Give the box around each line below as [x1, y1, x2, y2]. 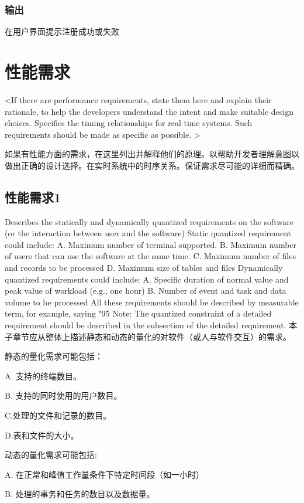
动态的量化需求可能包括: [5, 448, 97, 461]
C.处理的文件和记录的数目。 [5, 409, 111, 422]
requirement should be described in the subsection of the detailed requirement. [5, 319, 286, 331]
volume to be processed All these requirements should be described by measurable [5, 295, 299, 308]
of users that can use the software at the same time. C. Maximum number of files [5, 250, 296, 262]
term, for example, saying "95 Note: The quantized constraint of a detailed [5, 307, 272, 320]
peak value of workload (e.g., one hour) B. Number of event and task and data [5, 284, 286, 297]
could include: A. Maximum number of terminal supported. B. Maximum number [5, 238, 297, 250]
